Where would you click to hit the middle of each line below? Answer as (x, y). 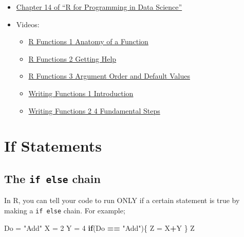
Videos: (28, 24)
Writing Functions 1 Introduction (81, 93)
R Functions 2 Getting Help (72, 58)
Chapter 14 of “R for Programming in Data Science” (99, 7)
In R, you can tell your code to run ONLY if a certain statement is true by (122, 200)
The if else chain (52, 178)
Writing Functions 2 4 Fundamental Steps (94, 110)
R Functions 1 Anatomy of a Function (88, 41)
